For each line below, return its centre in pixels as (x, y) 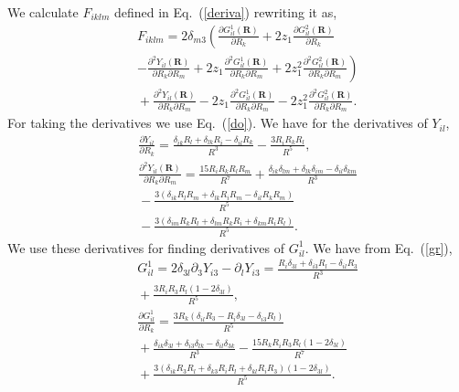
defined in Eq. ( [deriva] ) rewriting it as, (225, 12)
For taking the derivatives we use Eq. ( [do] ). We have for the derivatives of (218, 123)
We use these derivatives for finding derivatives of (146, 247)
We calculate (43, 12)
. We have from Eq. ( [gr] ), (379, 247)
